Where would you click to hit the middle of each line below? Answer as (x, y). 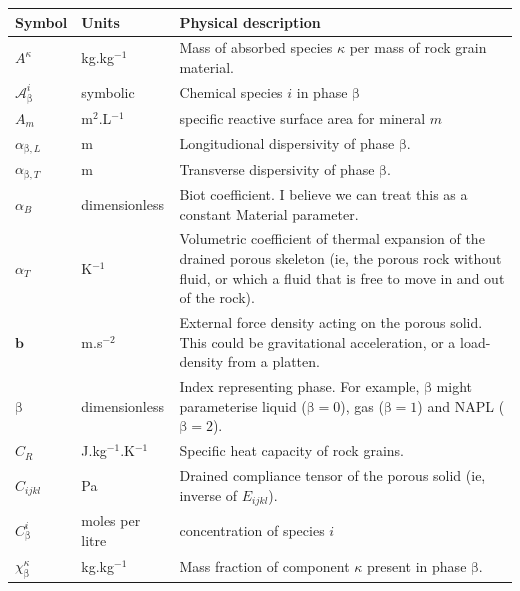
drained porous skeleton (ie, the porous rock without (340, 258)
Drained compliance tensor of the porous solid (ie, (332, 474)
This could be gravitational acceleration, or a (317, 341)
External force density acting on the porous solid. (331, 322)
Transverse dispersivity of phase (277, 168)
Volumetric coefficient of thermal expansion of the (332, 238)
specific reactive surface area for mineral (302, 117)
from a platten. (273, 361)
